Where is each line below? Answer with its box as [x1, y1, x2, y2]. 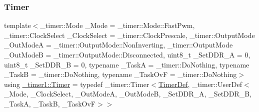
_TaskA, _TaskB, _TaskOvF [4, 98, 96, 108]
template [4, 20, 31, 30]
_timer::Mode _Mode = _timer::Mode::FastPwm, [40, 20, 195, 30]
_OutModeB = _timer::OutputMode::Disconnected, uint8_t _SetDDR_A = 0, [4, 49, 250, 59]
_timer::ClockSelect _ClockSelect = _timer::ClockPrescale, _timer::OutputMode [4, 29, 255, 40]
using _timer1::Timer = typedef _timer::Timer [4, 78, 149, 89]
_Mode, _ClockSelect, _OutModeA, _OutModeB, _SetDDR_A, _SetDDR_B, [4, 88, 252, 99]
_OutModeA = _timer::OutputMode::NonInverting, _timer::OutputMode [4, 39, 233, 50]
